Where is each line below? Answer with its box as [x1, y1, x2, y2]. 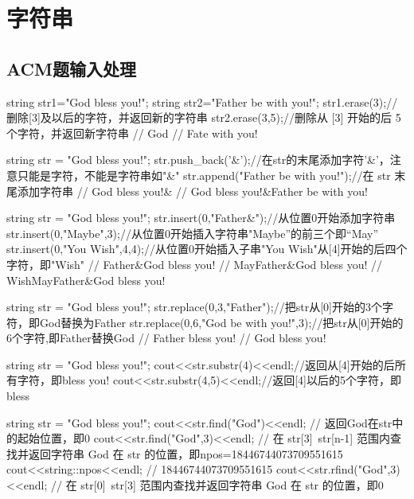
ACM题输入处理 [6, 56, 136, 80]
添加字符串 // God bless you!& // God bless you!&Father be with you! [17, 182, 368, 199]
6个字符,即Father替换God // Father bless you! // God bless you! [6, 329, 326, 346]
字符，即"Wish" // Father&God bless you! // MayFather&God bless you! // [6, 255, 382, 272]
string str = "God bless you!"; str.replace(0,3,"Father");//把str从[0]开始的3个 [6, 298, 382, 315]
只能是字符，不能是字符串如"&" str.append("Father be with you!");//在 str [17, 166, 391, 183]
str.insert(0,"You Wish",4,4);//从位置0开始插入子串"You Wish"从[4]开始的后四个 [6, 240, 408, 257]
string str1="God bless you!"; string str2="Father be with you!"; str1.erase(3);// [6, 93, 398, 110]
